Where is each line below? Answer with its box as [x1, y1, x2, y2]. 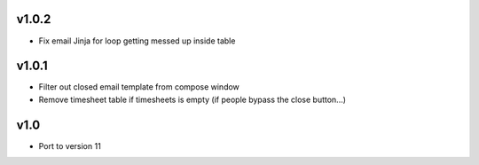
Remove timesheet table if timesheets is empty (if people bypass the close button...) [38, 94, 346, 105]
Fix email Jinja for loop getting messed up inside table [38, 35, 236, 46]
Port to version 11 [38, 140, 101, 151]
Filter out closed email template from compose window [38, 82, 239, 92]
